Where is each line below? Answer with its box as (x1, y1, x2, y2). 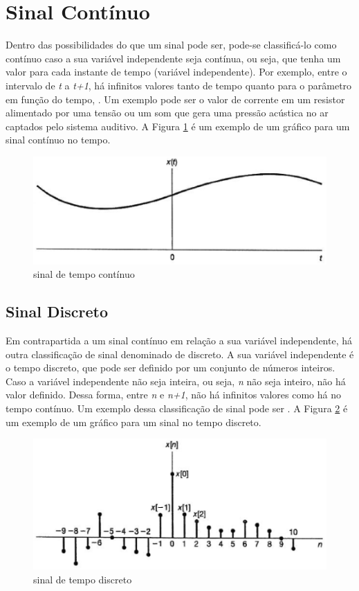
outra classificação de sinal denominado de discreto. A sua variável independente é (6, 346, 354, 361)
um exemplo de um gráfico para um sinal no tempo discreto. (6, 414, 261, 429)
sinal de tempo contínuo (33, 267, 135, 281)
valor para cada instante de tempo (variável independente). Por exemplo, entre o (6, 64, 347, 79)
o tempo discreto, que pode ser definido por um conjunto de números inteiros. (6, 360, 335, 375)
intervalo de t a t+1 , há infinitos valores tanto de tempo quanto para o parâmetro (6, 78, 352, 92)
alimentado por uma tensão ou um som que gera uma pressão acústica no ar (6, 105, 329, 120)
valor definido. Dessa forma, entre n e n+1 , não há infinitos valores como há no (6, 387, 342, 402)
